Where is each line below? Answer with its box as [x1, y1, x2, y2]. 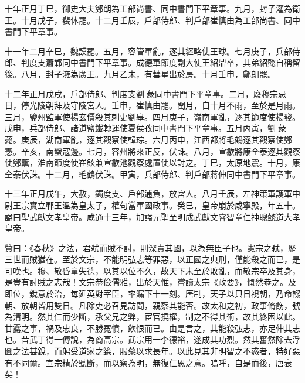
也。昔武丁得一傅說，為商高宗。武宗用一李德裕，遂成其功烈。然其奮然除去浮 [5, 333, 300, 346]
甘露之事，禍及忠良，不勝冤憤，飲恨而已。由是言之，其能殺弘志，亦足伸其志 [5, 322, 300, 334]
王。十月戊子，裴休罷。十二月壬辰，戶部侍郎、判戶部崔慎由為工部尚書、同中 [5, 13, 300, 26]
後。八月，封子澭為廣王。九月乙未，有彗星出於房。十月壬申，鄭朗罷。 [5, 67, 276, 80]
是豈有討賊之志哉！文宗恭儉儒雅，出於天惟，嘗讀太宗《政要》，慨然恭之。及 [5, 276, 296, 288]
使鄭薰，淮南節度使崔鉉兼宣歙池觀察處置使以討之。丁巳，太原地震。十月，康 [5, 156, 300, 169]
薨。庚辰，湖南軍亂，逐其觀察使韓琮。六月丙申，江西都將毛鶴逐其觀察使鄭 [5, 133, 292, 145]
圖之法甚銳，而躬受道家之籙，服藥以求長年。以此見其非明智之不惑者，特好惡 [5, 345, 300, 357]
